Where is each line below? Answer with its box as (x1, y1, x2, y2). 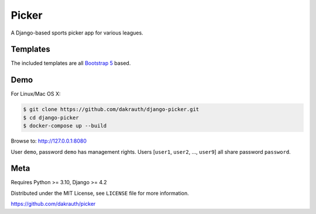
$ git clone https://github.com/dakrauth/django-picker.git (23, 106, 200, 113)
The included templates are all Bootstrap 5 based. (11, 60, 131, 67)
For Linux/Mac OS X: (11, 91, 61, 98)
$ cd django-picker (23, 114, 79, 121)
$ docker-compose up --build (23, 123, 107, 129)
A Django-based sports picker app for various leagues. (11, 29, 143, 36)
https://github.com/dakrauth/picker (11, 201, 96, 208)
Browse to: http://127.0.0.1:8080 (11, 137, 87, 144)
